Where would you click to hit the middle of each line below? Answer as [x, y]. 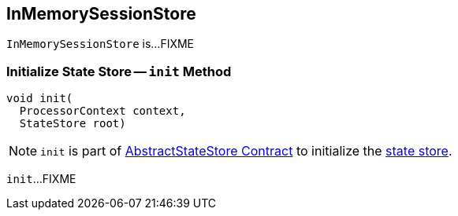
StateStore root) [73, 124]
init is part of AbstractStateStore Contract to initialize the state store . [246, 151]
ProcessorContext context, [102, 111]
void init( [40, 99]
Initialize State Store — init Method [119, 71]
